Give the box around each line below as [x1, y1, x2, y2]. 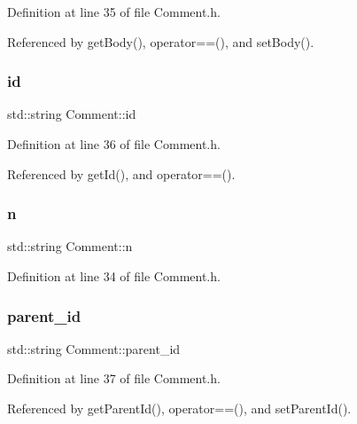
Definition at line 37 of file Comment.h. [7, 369, 221, 388]
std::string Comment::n [7, 237, 133, 255]
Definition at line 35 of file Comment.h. [7, 3, 221, 20]
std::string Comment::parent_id [7, 339, 181, 357]
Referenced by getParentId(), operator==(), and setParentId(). [7, 399, 352, 417]
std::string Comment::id [7, 105, 136, 123]
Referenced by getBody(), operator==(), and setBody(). [7, 32, 314, 51]
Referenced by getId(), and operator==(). [7, 164, 236, 183]
